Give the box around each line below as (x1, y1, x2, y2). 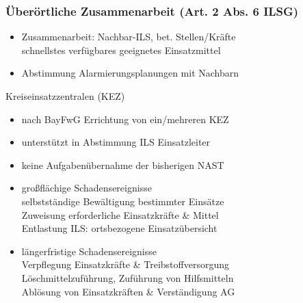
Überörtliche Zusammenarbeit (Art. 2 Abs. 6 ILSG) (5, 2, 299, 19)
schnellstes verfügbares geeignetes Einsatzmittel (21, 42, 221, 57)
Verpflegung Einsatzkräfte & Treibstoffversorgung (21, 257, 230, 272)
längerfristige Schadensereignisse (21, 243, 157, 258)
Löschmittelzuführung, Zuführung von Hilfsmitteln (21, 270, 234, 285)
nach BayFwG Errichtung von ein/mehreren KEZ (21, 111, 229, 126)
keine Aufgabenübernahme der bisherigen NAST (21, 157, 224, 172)
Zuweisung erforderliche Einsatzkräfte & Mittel (21, 207, 219, 222)
